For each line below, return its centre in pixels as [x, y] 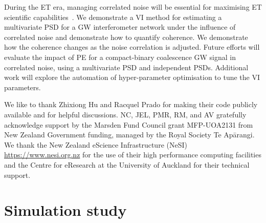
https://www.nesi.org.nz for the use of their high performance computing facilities [133, 155]
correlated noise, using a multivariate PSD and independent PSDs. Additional [126, 67]
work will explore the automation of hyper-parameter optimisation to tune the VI [132, 77]
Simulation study [65, 210]
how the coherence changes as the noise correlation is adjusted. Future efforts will [132, 47]
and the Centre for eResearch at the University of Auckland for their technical [127, 164]
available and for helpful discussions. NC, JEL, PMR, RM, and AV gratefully [125, 114]
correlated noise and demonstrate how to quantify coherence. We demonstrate [126, 37]
